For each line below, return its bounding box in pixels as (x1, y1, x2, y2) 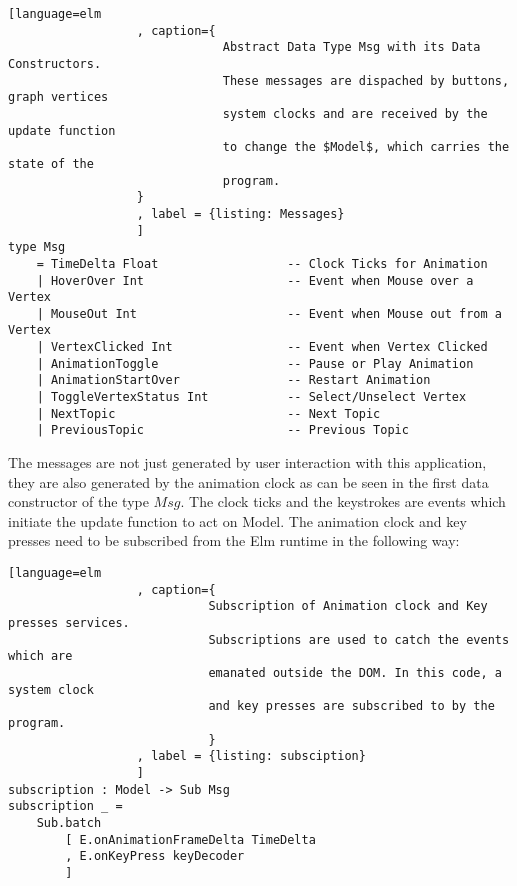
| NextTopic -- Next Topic (36, 406, 381, 421)
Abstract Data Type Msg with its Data (222, 40, 481, 55)
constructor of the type (8, 491, 149, 512)
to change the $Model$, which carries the (222, 140, 510, 155)
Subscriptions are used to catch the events (208, 632, 510, 647)
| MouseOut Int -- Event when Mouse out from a (36, 306, 502, 321)
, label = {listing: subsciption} (136, 749, 366, 764)
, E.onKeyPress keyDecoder (65, 849, 245, 864)
